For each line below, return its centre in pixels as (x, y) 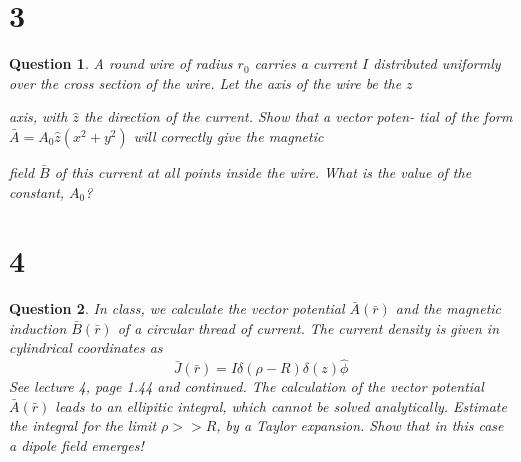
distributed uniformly (437, 63)
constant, (37, 191)
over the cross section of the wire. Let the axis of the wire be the (205, 82)
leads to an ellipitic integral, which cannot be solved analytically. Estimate (281, 405)
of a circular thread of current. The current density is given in (308, 327)
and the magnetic (448, 308)
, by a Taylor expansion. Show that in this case (360, 425)
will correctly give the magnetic (228, 135)
